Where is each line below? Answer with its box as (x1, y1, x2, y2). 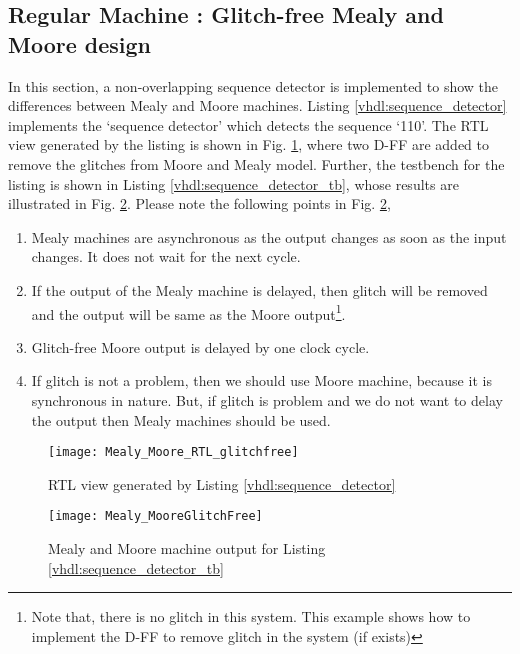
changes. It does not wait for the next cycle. (31, 246, 301, 267)
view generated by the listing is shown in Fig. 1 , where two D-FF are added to (8, 134, 489, 155)
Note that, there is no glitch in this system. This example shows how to (31, 606, 471, 627)
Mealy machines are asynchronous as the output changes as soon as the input (31, 226, 507, 247)
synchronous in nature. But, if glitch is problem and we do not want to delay (31, 389, 503, 410)
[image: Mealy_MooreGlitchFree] (48, 509, 263, 524)
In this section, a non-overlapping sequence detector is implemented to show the (8, 75, 499, 96)
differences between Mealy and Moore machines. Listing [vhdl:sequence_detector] (8, 95, 507, 116)
